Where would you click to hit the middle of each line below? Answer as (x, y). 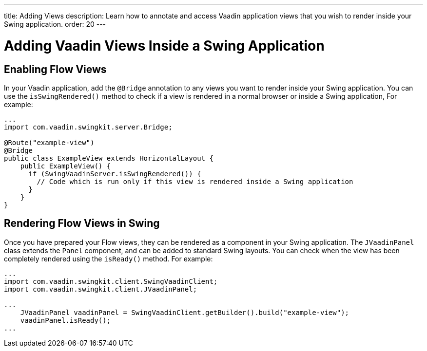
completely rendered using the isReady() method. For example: (108, 259)
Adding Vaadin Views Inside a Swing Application (164, 46)
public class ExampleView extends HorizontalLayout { (109, 158)
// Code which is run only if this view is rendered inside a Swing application (195, 181)
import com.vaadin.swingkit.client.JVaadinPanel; (101, 289)
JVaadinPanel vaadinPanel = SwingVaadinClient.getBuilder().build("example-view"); (185, 312)
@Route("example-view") (49, 142)
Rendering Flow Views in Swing (82, 223)
